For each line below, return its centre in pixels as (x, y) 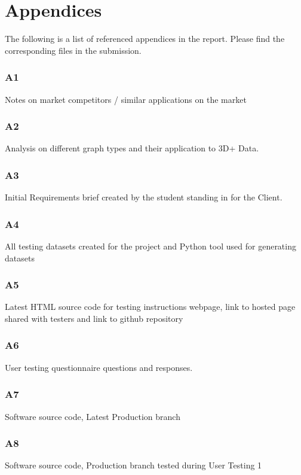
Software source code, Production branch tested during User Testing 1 (133, 465)
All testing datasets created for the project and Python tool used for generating (150, 246)
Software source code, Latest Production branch (93, 416)
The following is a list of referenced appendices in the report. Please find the (145, 39)
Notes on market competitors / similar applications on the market (126, 99)
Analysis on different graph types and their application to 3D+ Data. (132, 148)
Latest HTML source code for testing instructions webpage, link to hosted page (150, 307)
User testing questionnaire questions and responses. (99, 367)
